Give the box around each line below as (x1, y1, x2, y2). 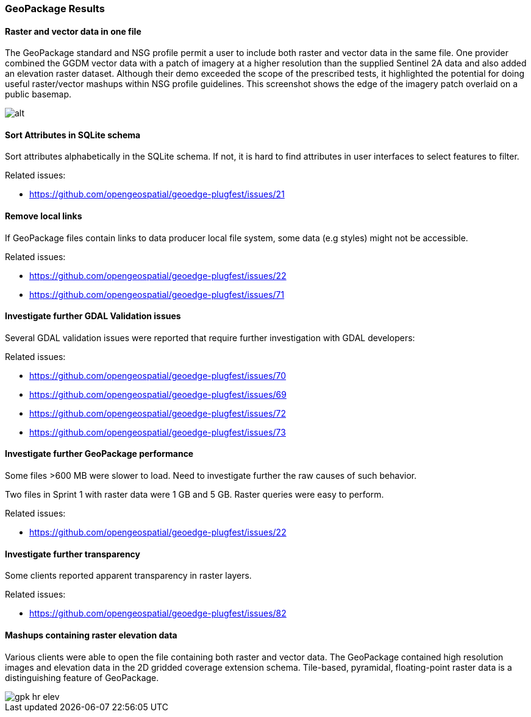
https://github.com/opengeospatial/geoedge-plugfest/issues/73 (29, 426, 286, 437)
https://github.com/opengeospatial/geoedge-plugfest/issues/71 (29, 289, 285, 300)
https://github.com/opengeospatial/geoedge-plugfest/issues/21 (29, 189, 285, 200)
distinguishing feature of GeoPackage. (5, 672, 159, 683)
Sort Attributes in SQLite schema (5, 129, 141, 140)
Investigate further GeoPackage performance (5, 448, 194, 459)
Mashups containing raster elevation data (5, 629, 177, 640)
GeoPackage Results (5, 2, 105, 15)
